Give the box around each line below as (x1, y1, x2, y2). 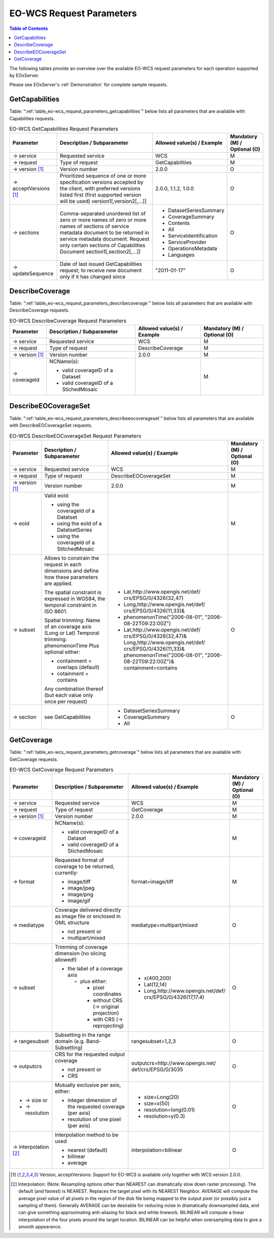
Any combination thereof (44, 685, 104, 692)
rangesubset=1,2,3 (131, 1038, 176, 1045)
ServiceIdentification (168, 232, 218, 240)
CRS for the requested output (55, 1051, 125, 1058)
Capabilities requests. (9, 115, 55, 121)
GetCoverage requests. (9, 756, 58, 762)
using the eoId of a (56, 520, 102, 527)
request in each (44, 561, 82, 568)
